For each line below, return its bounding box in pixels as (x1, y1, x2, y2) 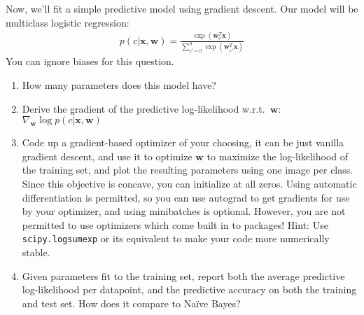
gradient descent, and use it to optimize (22, 148, 192, 163)
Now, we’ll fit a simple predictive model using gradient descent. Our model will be (6, 1, 358, 15)
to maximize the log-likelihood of (206, 148, 349, 163)
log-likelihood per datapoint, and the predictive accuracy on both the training (22, 282, 357, 297)
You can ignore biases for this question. (6, 54, 174, 69)
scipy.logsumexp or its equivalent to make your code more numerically (22, 231, 330, 246)
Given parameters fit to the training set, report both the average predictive (22, 268, 345, 283)
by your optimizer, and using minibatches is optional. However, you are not (22, 204, 346, 218)
